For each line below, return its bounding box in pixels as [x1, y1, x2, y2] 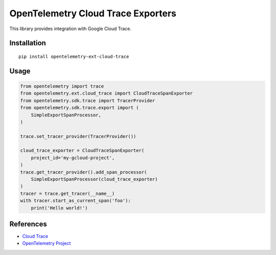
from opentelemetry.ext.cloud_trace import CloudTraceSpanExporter [20, 90, 193, 97]
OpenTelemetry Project [22, 240, 71, 246]
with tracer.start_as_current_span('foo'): [20, 198, 131, 204]
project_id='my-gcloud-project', [31, 155, 115, 160]
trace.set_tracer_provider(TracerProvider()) [20, 133, 136, 139]
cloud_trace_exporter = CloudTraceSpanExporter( [20, 148, 145, 153]
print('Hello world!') [31, 205, 88, 211]
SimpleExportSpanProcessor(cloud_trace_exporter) [31, 176, 158, 182]
